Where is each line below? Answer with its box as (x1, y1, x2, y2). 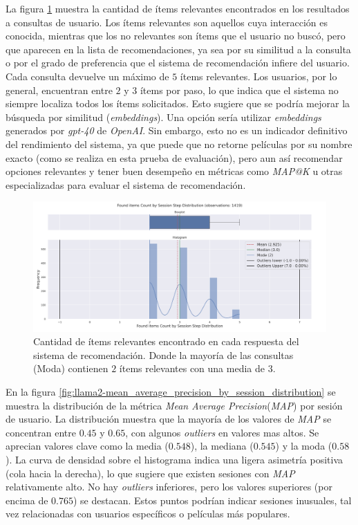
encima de (6, 492, 48, 507)
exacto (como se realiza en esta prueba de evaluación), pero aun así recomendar (6, 150, 343, 165)
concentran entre (6, 425, 76, 439)
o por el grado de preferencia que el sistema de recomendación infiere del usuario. (6, 55, 350, 70)
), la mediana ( (190, 439, 254, 453)
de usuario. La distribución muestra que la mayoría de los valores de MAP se (6, 412, 332, 426)
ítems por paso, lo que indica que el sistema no (140, 82, 339, 97)
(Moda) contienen (33, 361, 109, 376)
